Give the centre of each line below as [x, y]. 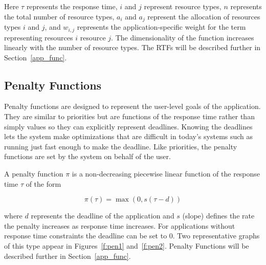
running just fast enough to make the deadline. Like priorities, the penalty [121, 146]
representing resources [39, 37]
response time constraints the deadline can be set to [86, 236]
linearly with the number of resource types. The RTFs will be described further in [132, 47]
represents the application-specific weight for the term [161, 27]
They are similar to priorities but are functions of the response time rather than [129, 116]
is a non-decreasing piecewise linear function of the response [166, 174]
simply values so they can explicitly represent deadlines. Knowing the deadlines [128, 126]
